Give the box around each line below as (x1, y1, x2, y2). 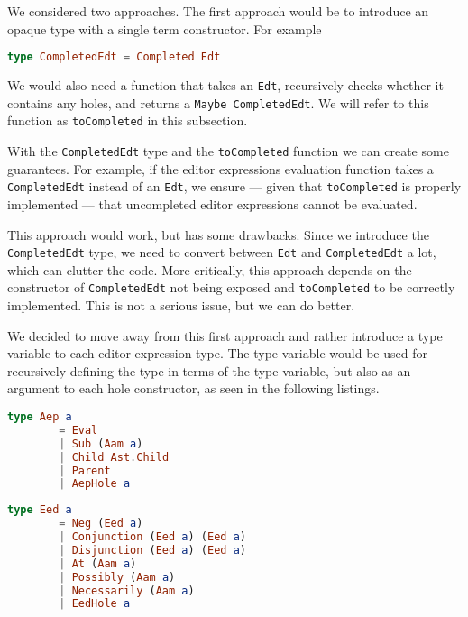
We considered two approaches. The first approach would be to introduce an (7, 2, 429, 20)
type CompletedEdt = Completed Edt (7, 51, 221, 64)
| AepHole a (59, 477, 131, 491)
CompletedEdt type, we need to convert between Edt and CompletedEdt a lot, (7, 243, 436, 262)
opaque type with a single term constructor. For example (7, 19, 322, 38)
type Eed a (7, 503, 72, 517)
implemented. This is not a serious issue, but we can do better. (7, 296, 355, 315)
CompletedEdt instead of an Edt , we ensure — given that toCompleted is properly (7, 177, 462, 196)
